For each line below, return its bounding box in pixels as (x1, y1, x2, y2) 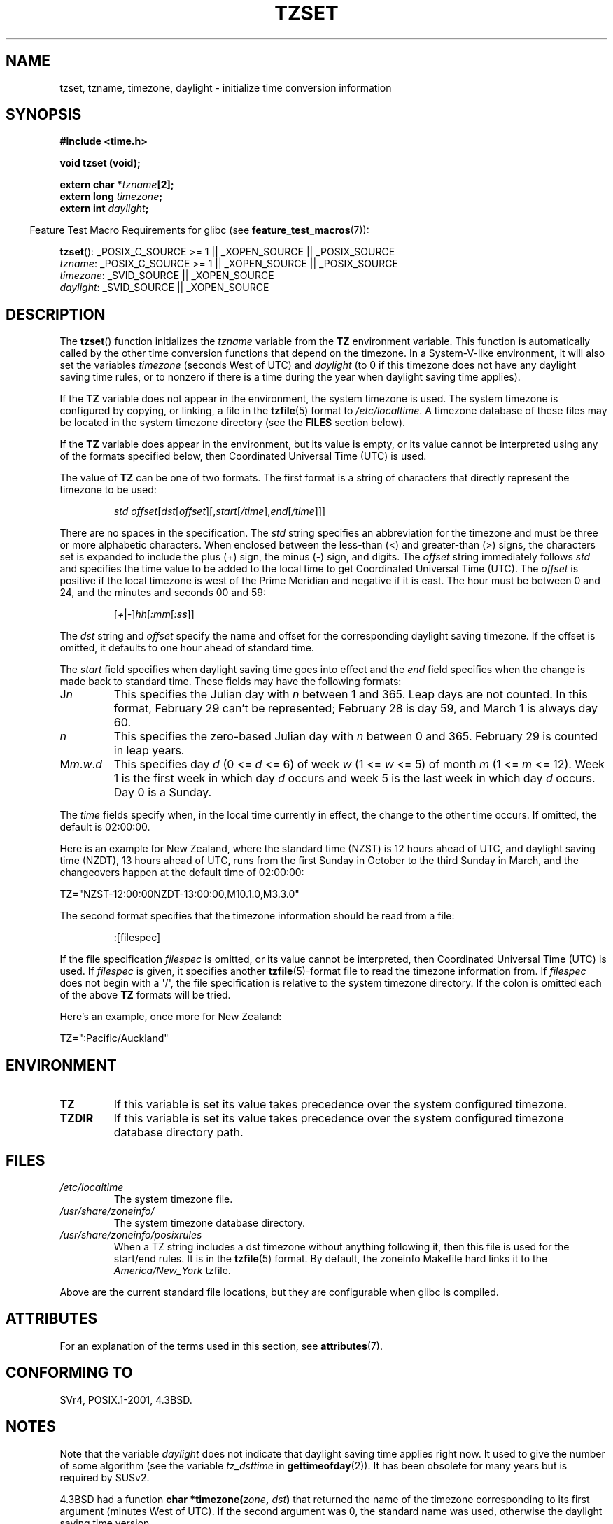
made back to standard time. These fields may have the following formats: (59, 675, 402, 688)
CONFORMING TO (6, 1364, 133, 1382)
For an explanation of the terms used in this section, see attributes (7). (59, 1339, 383, 1352)
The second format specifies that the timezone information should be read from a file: (59, 910, 455, 922)
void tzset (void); (59, 157, 141, 169)
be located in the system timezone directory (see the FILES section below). (59, 416, 406, 429)
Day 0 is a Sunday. (113, 785, 212, 800)
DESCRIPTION (6, 305, 106, 323)
